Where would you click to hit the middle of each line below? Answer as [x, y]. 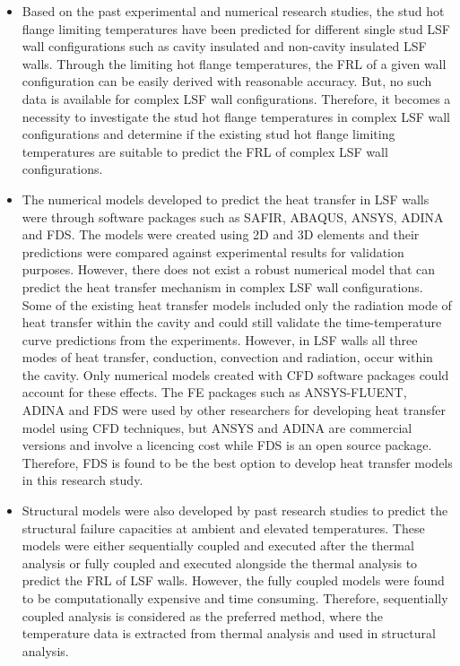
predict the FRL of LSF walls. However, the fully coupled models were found [233, 580]
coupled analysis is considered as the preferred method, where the [203, 615]
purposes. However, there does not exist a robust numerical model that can [229, 269]
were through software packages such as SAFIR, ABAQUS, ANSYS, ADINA [233, 216]
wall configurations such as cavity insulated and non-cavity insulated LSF [224, 46]
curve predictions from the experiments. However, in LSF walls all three [220, 339]
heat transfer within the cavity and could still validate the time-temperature [232, 322]
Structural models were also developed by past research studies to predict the [235, 510]
